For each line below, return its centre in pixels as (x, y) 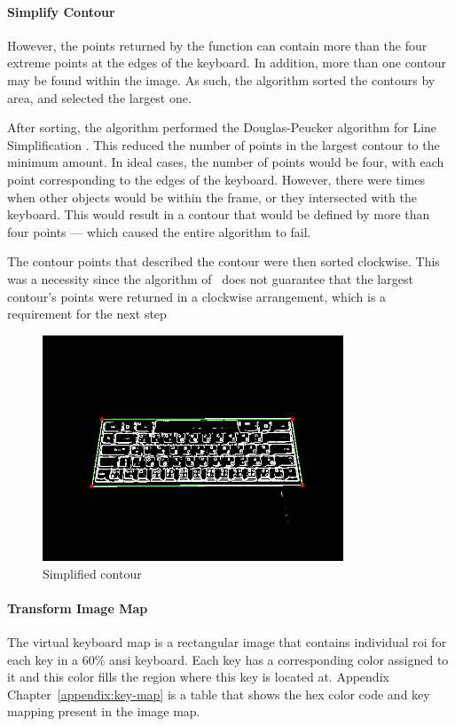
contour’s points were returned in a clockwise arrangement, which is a (197, 296)
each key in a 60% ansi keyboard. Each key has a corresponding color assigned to (228, 659)
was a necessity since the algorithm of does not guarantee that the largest (210, 278)
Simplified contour (92, 573)
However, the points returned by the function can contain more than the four (217, 45)
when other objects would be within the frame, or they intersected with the (212, 197)
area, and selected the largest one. (99, 97)
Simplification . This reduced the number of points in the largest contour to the (224, 144)
